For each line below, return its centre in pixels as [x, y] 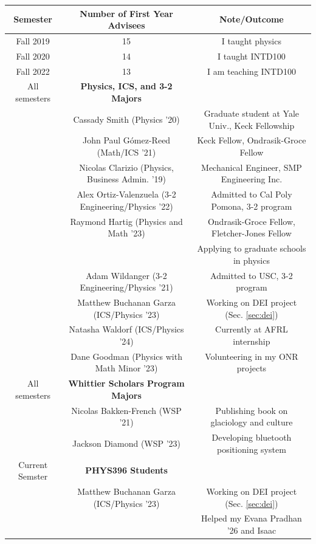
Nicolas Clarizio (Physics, [126, 167]
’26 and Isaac [252, 530]
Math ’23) [126, 233]
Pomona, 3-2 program [252, 206]
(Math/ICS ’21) [126, 152]
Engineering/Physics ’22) [126, 206]
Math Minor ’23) [126, 368]
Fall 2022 [33, 71]
